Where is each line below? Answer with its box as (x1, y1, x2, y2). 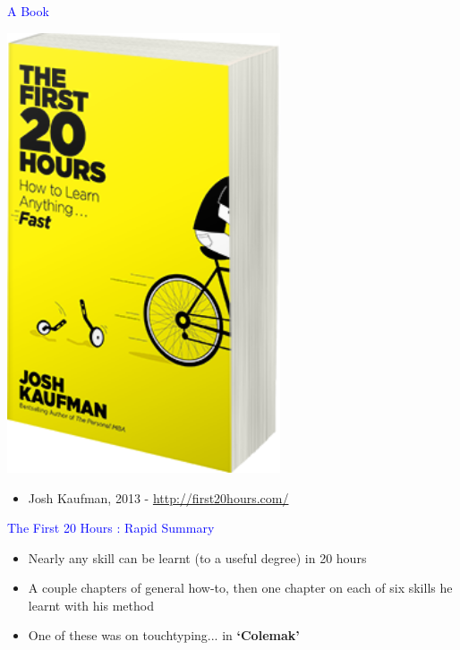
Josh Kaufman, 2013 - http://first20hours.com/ (28, 488, 289, 507)
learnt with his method (28, 595, 154, 614)
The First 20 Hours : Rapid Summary (7, 518, 215, 537)
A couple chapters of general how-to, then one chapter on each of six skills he (28, 578, 453, 597)
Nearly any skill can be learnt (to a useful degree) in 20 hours (28, 548, 367, 567)
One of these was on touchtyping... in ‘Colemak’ (28, 626, 300, 645)
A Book (7, 2, 49, 20)
